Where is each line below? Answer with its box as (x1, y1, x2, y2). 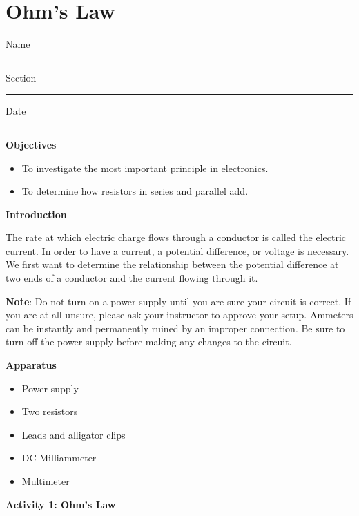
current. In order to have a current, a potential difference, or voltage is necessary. (6, 243, 349, 258)
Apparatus (6, 358, 57, 372)
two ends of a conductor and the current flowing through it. (6, 271, 258, 285)
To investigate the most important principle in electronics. (21, 160, 269, 175)
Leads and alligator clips (21, 427, 126, 441)
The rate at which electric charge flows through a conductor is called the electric (6, 230, 347, 245)
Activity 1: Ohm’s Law (6, 497, 116, 511)
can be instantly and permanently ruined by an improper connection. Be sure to (6, 321, 345, 335)
